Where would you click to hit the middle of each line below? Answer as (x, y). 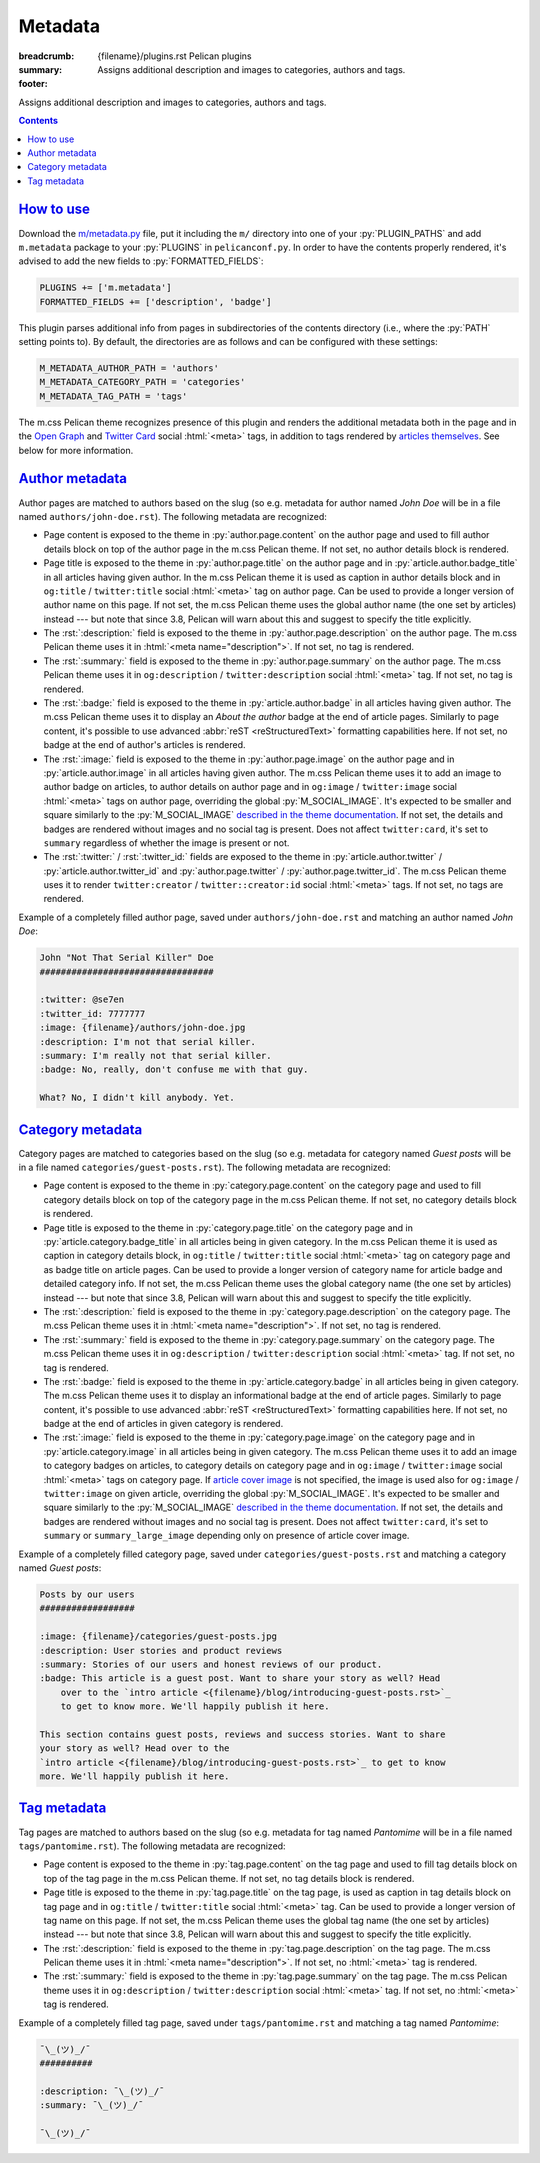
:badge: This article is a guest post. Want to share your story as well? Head (240, 1678)
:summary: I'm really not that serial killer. (155, 1055)
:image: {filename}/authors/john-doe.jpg (142, 1028)
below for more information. (76, 450)
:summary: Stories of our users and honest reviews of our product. (211, 1664)
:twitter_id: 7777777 (92, 1013)
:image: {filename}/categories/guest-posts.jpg (158, 1636)
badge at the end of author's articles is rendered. (144, 745)
